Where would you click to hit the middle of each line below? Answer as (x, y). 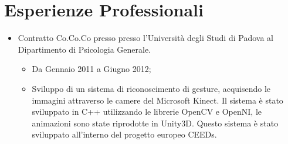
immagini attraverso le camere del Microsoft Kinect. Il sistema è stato (157, 100)
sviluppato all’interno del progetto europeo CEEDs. (124, 134)
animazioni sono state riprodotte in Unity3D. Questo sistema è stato (155, 123)
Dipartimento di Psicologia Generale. (84, 49)
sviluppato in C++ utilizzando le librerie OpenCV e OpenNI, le (147, 112)
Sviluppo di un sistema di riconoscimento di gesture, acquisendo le (151, 88)
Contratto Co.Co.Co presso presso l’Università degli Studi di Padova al (145, 38)
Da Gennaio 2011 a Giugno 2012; (92, 69)
